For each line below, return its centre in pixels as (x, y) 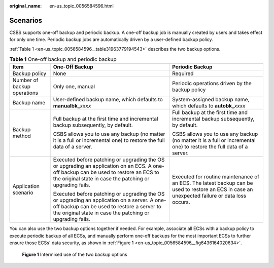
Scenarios (26, 20)
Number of (25, 80)
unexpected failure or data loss (209, 196)
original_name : (26, 6)
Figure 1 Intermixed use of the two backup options (75, 254)
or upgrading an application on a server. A (103, 200)
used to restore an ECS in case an (212, 189)
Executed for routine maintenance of (216, 177)
